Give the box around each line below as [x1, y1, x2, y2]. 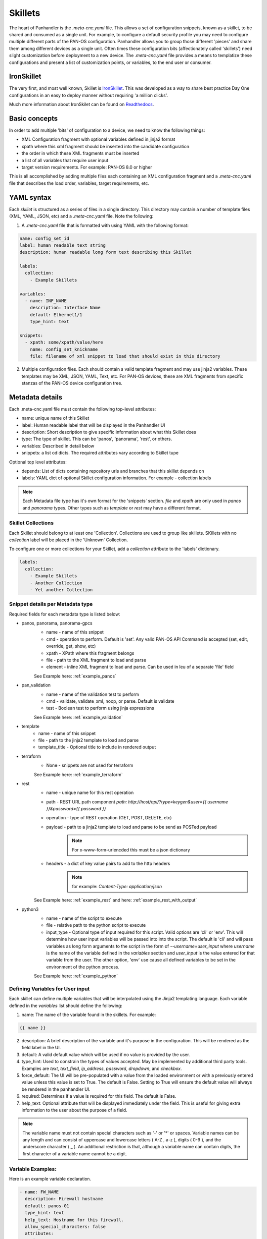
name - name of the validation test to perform [46, 691, 139, 697]
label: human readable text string [19, 242, 106, 248]
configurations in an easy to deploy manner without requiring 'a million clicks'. [9, 92, 168, 98]
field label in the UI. [21, 1045, 61, 1051]
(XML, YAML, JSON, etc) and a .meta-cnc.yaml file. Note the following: [9, 213, 154, 219]
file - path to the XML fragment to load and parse [46, 657, 146, 663]
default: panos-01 [25, 1203, 69, 1209]
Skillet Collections [9, 519, 54, 526]
